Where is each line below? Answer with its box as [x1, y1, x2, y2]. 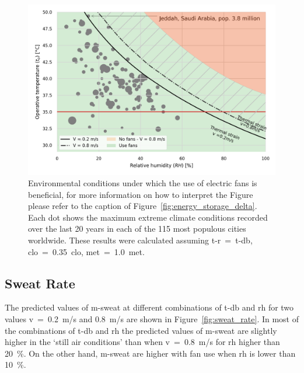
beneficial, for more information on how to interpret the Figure [28, 188, 253, 200]
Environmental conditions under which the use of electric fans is [28, 177, 257, 189]
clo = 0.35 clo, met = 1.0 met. [28, 245, 145, 257]
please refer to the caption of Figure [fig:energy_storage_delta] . [28, 200, 257, 212]
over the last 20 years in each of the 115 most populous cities [28, 222, 246, 235]
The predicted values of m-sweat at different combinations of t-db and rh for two [5, 301, 294, 313]
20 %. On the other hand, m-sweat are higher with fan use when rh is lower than [5, 347, 296, 359]
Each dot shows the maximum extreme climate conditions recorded [28, 211, 268, 223]
